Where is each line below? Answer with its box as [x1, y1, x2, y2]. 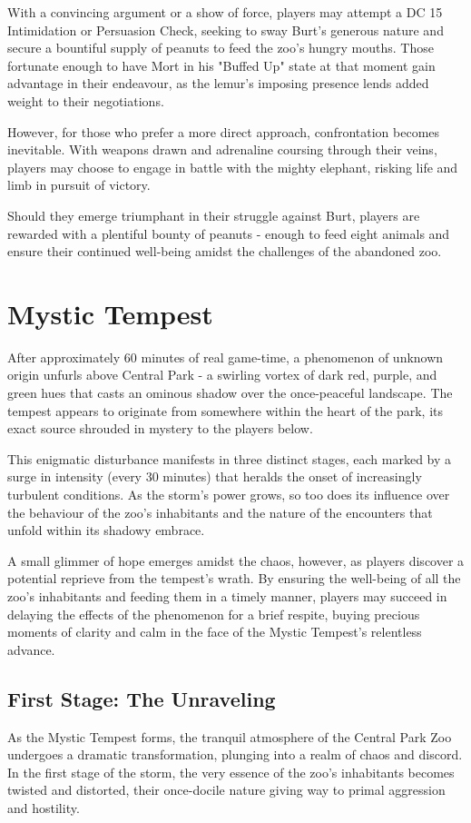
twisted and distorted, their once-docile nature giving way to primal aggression [7, 780, 446, 799]
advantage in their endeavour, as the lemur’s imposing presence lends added [7, 74, 429, 93]
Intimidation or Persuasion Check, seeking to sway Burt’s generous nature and [7, 20, 444, 39]
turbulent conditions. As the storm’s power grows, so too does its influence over [7, 485, 450, 503]
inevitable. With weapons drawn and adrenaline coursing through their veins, [7, 140, 437, 159]
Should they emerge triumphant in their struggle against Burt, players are [7, 205, 420, 224]
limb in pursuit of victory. [7, 175, 151, 194]
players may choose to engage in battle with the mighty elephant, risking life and [7, 157, 458, 176]
